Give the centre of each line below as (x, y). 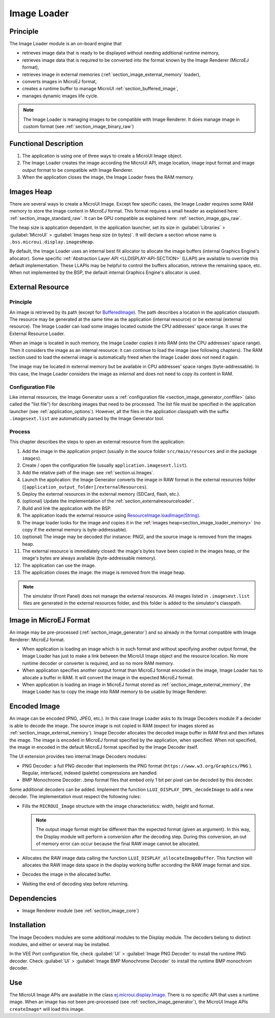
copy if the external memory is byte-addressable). (75, 529)
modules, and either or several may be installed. (60, 944)
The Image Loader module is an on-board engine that (65, 44)
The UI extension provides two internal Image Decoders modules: (78, 756)
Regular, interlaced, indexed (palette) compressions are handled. (90, 773)
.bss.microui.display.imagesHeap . (52, 242)
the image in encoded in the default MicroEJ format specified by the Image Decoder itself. (104, 747)
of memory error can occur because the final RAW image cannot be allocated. (118, 844)
